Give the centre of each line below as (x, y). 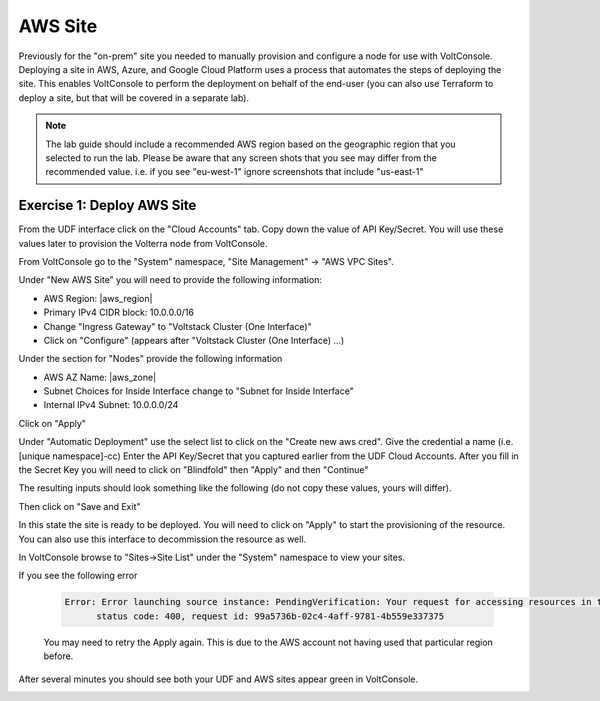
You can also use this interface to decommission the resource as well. (162, 539)
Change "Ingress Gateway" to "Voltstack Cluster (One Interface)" (177, 326)
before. (58, 656)
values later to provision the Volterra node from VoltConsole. (143, 243)
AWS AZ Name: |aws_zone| (100, 377)
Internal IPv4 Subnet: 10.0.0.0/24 (111, 405)
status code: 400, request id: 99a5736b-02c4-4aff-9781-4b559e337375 (270, 616)
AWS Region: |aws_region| (98, 298)
